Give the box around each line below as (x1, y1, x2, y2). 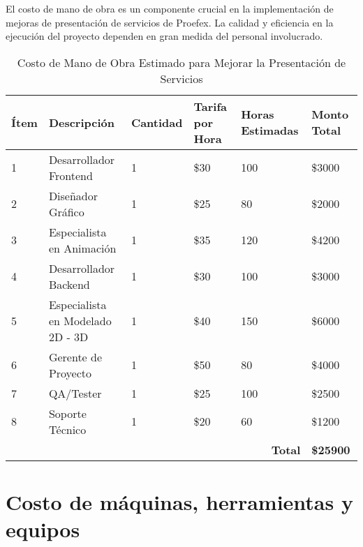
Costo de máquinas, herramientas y (6, 487, 353, 516)
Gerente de (48, 348, 103, 365)
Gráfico (48, 203, 84, 220)
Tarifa (193, 98, 227, 114)
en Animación (48, 239, 117, 256)
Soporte (48, 405, 87, 421)
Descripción (48, 114, 115, 130)
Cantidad (131, 114, 183, 130)
